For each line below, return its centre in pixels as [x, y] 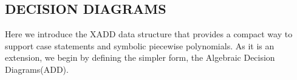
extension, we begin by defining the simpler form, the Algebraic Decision [140, 57]
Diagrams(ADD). [37, 69]
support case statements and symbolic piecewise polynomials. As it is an [140, 45]
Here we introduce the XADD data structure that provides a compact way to [149, 34]
